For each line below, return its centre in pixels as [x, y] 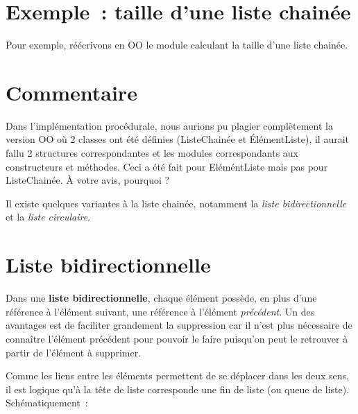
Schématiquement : [47, 403]
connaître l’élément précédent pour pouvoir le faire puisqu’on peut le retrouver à [177, 338]
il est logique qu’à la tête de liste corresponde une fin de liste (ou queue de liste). [178, 389]
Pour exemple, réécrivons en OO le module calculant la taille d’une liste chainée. [177, 45]
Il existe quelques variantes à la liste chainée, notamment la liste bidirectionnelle [176, 203]
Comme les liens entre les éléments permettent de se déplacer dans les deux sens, [177, 376]
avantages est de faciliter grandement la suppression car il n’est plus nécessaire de [179, 325]
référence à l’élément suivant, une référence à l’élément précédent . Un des [160, 311]
